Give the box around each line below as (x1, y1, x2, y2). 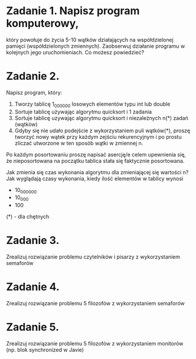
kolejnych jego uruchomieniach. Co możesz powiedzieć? (6, 48, 145, 56)
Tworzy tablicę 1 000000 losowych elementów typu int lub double (14, 100, 171, 109)
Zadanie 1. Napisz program (6, 4, 140, 18)
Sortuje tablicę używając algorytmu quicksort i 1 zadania (14, 108, 152, 115)
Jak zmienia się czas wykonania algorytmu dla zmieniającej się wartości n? (6, 168, 189, 175)
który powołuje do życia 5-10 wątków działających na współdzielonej (6, 36, 174, 43)
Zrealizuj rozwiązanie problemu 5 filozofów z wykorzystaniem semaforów (6, 300, 185, 307)
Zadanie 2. (6, 70, 60, 83)
